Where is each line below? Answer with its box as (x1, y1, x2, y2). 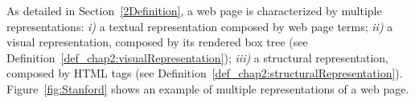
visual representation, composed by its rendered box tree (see (6, 34, 308, 50)
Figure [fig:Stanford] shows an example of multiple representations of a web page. (6, 80, 409, 97)
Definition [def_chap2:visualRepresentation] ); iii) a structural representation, (6, 49, 388, 65)
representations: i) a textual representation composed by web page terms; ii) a (6, 18, 393, 34)
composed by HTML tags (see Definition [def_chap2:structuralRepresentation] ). (6, 65, 403, 81)
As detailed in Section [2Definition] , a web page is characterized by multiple (6, 2, 382, 18)
